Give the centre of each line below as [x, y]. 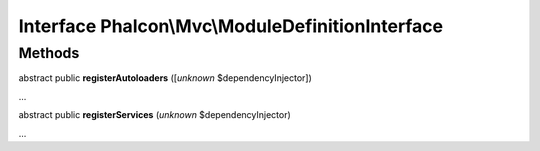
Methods [49, 53]
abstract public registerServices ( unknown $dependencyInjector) [155, 115]
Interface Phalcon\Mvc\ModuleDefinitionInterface [231, 26]
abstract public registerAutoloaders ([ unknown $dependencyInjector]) [165, 78]
